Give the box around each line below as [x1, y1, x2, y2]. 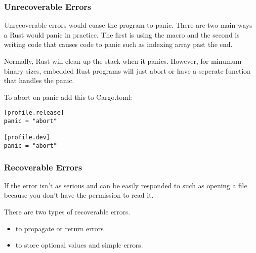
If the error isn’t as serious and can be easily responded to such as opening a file [4, 180, 247, 190]
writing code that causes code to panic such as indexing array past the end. [4, 39, 233, 49]
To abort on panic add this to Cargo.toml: [4, 91, 132, 102]
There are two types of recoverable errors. [4, 207, 130, 217]
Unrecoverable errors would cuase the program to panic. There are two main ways [4, 20, 253, 30]
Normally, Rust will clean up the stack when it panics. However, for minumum [4, 56, 242, 66]
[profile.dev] [4, 134, 50, 141]
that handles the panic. [4, 75, 74, 85]
